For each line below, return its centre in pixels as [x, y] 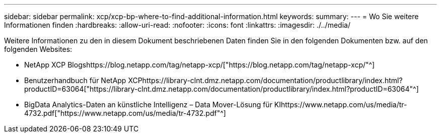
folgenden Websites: [38, 49]
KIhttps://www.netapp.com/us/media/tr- [341, 105]
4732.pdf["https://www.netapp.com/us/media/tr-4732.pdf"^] [125, 113]
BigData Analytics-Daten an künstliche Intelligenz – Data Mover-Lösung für [148, 105]
